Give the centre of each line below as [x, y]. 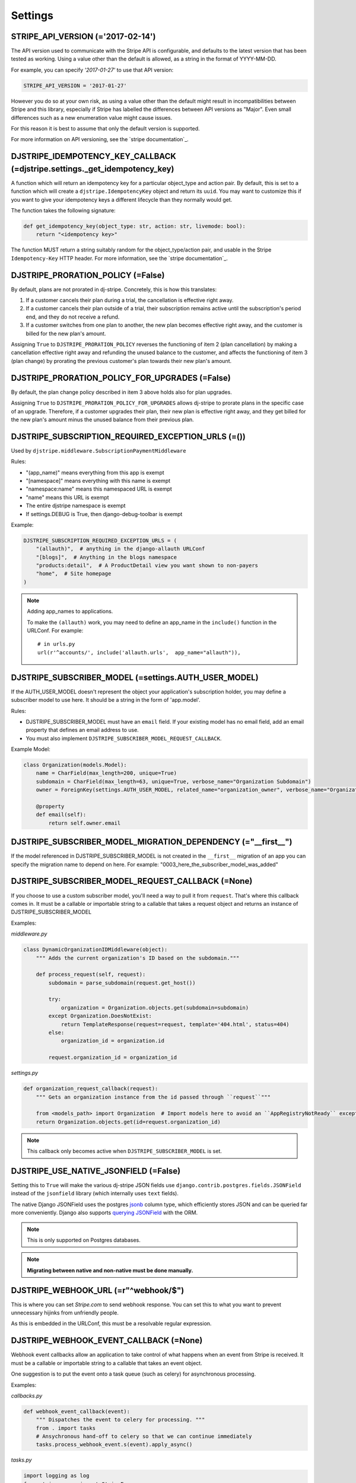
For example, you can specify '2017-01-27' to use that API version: [92, 70]
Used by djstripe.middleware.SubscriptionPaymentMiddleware [98, 450]
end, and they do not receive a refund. [73, 317]
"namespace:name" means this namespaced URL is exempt [99, 489]
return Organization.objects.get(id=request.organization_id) [128, 1122]
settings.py [25, 1073]
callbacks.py [27, 1396]
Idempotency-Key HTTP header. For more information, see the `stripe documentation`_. [120, 258]
